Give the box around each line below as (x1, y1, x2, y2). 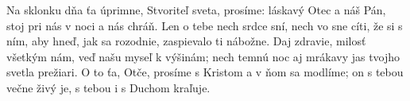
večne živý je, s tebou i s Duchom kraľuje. (6, 79, 211, 95)
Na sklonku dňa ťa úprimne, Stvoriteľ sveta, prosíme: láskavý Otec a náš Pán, (6, 2, 386, 17)
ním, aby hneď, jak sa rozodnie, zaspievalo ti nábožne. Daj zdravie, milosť (6, 33, 366, 49)
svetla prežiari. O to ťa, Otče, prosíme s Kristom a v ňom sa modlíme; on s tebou (6, 64, 404, 80)
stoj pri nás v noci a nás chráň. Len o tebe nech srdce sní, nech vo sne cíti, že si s (6, 17, 403, 33)
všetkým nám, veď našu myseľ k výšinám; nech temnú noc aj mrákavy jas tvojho (6, 48, 400, 64)
